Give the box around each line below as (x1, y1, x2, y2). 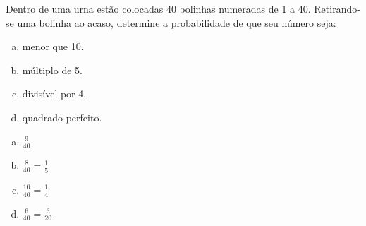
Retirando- (314, 1, 360, 16)
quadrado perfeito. (22, 109, 102, 124)
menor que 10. (22, 39, 84, 54)
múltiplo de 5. (22, 62, 83, 77)
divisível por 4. (22, 86, 87, 101)
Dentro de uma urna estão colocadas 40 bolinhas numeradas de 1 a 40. (6, 1, 311, 16)
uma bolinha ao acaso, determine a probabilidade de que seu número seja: (17, 15, 336, 30)
